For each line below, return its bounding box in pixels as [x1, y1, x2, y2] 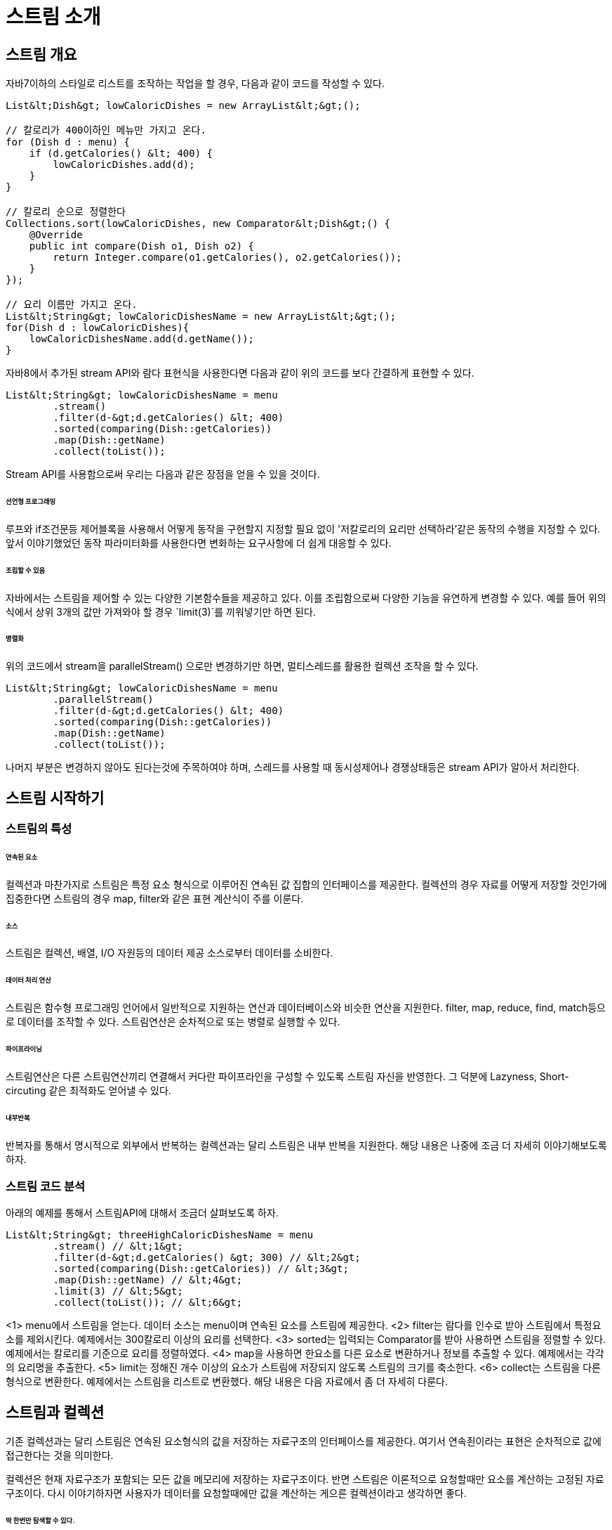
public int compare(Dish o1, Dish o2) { [29, 240, 255, 252]
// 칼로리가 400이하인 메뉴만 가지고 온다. [6, 124, 206, 136]
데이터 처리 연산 [6, 976, 51, 985]
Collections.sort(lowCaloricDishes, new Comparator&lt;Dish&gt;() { [6, 218, 390, 230]
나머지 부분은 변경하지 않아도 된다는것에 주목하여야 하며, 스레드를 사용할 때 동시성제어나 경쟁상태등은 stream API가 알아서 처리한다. [6, 761, 580, 774]
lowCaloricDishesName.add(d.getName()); [29, 333, 255, 345]
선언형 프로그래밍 [6, 498, 56, 506]
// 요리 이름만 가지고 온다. [6, 299, 138, 311]
